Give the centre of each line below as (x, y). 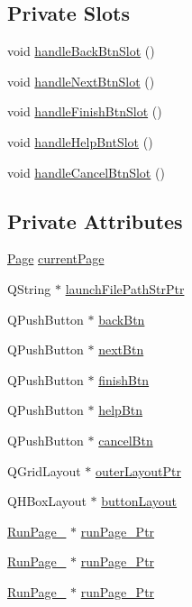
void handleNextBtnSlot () (81, 81)
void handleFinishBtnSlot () (85, 111)
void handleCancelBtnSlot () (86, 172)
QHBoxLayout (47, 501)
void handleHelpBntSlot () (80, 141)
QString (29, 288)
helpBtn (121, 410)
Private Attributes (95, 221)
